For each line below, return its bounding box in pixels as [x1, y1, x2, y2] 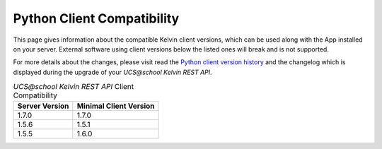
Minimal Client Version [76, 101, 155, 111]
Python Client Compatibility [13, 11, 180, 26]
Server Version [17, 101, 69, 111]
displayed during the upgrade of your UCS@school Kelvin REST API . [13, 68, 212, 76]
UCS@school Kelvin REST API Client [13, 82, 134, 92]
